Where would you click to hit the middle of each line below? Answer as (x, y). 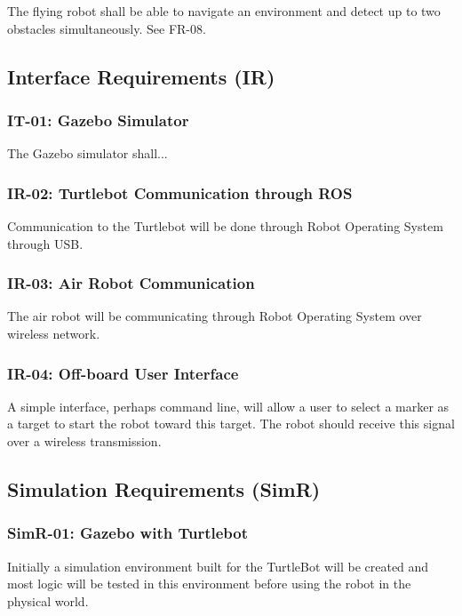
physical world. (48, 600)
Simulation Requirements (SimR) (164, 488)
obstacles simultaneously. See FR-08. (107, 28)
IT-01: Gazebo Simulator (98, 120)
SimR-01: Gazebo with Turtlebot (128, 533)
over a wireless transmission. (84, 441)
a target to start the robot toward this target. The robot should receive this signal (231, 424)
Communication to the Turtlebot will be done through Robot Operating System (225, 226)
